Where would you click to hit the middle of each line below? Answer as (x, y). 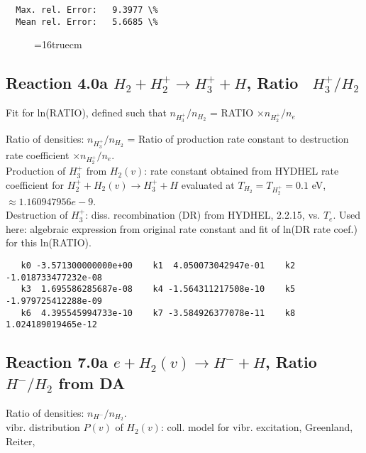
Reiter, (21, 441)
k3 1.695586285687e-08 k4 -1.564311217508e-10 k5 (158, 289)
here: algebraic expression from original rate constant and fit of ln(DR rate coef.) (182, 228)
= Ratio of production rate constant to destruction (238, 138)
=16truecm (58, 44)
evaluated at (208, 184)
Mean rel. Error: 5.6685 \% (87, 22)
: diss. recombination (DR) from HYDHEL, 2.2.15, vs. (203, 215)
